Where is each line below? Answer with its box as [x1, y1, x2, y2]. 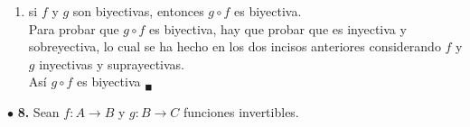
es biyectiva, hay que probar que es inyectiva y [149, 19, 407, 38]
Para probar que [28, 19, 119, 38]
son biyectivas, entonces [72, 2, 204, 20]
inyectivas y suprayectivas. [39, 54, 185, 73]
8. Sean [17, 102, 60, 121]
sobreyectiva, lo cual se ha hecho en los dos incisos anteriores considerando [28, 37, 441, 56]
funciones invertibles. [183, 102, 299, 121]
